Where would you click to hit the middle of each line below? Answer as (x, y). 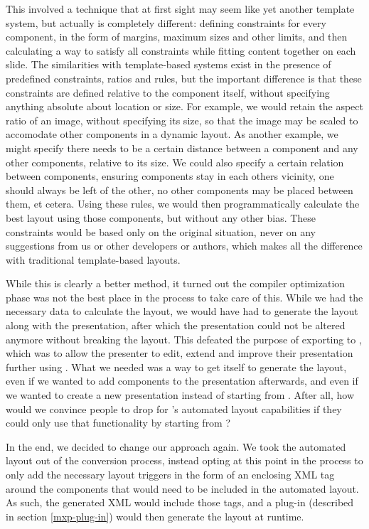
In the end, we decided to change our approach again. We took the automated (176, 446)
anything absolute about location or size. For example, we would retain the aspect (184, 106)
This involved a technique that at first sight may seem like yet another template (180, 9)
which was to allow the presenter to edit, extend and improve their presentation (180, 353)
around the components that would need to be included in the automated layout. (182, 488)
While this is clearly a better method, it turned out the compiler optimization (176, 283)
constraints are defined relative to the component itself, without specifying (168, 92)
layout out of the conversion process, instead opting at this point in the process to (184, 460)
